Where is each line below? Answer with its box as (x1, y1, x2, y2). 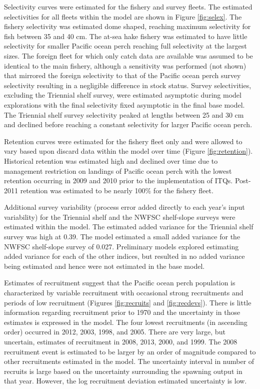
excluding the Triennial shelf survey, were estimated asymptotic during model (4, 90, 241, 100)
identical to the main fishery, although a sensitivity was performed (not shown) (4, 60, 246, 71)
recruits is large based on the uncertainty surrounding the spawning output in (4, 365, 242, 376)
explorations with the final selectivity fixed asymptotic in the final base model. (4, 99, 245, 110)
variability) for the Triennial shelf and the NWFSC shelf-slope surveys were (4, 211, 235, 222)
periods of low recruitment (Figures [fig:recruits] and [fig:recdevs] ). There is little (4, 297, 251, 307)
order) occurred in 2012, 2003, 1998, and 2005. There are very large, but (4, 326, 225, 337)
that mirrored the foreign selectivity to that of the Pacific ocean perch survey (4, 70, 241, 81)
